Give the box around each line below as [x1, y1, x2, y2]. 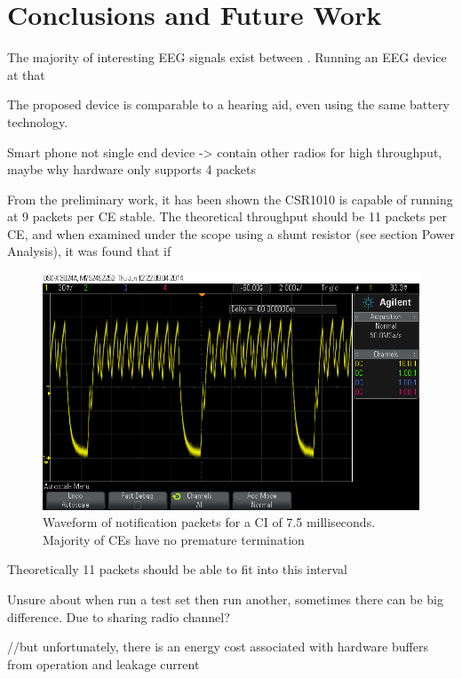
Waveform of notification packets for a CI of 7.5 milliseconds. [43, 513, 376, 531]
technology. [7, 112, 68, 131]
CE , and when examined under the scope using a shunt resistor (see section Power [7, 224, 455, 243]
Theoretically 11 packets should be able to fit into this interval [7, 560, 347, 579]
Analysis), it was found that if [7, 242, 171, 260]
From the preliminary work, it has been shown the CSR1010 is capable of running [7, 189, 453, 208]
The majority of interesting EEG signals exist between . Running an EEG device [7, 48, 447, 67]
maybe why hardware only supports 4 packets [7, 160, 256, 179]
